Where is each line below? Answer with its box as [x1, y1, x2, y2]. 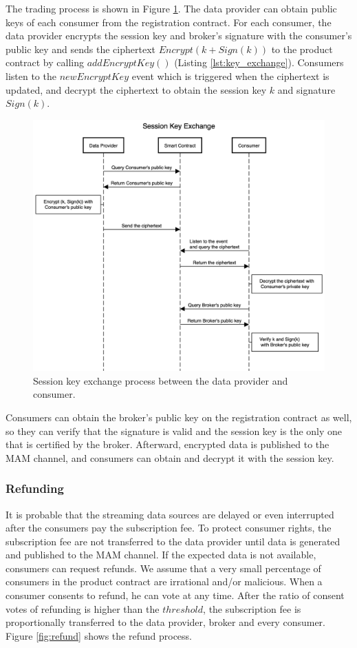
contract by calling [6, 55, 84, 70]
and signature [277, 82, 336, 97]
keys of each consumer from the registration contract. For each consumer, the [6, 14, 332, 29]
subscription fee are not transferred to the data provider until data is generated [6, 534, 340, 548]
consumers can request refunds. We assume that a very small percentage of [6, 560, 321, 575]
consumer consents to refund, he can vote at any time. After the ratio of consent [6, 588, 345, 603]
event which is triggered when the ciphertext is [131, 68, 329, 83]
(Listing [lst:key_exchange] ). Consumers [174, 55, 344, 70]
